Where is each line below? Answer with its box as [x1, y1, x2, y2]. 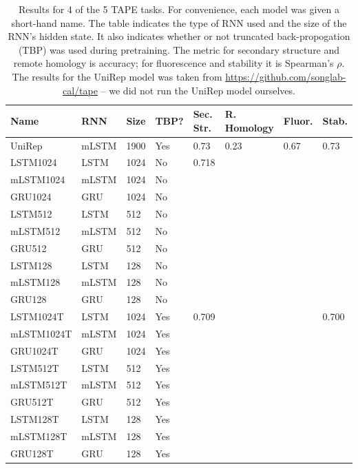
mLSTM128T [10, 428, 67, 443]
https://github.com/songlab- [225, 69, 346, 83]
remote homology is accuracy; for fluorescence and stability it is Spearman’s [13, 56, 334, 70]
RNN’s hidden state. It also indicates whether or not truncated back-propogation [8, 29, 350, 43]
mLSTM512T [10, 377, 67, 392]
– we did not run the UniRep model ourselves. [101, 83, 295, 97]
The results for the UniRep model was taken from [12, 69, 222, 83]
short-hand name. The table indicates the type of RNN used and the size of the [11, 15, 347, 30]
